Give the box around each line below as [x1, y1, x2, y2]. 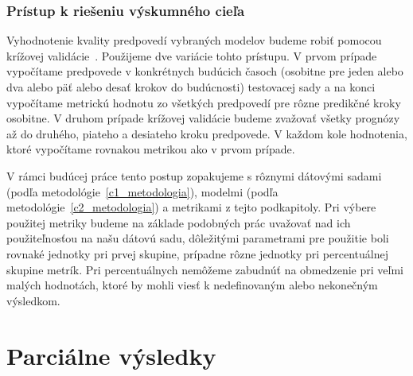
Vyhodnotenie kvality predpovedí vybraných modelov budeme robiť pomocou [6, 32, 382, 48]
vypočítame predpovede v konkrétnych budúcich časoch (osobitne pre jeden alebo [6, 63, 403, 79]
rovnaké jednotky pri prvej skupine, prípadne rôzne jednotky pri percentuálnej [6, 245, 388, 262]
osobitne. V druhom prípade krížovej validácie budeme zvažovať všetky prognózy [6, 110, 400, 126]
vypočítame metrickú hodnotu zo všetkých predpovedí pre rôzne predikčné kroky [6, 94, 401, 110]
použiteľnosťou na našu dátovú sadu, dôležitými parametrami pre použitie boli [6, 230, 389, 246]
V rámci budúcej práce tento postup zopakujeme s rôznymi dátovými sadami [6, 167, 382, 184]
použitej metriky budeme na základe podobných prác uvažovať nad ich [6, 214, 351, 231]
